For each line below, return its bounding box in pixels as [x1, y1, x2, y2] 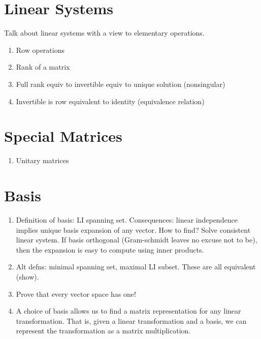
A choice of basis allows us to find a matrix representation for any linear [16, 305, 241, 316]
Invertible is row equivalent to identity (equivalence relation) [16, 96, 205, 106]
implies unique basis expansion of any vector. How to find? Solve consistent [16, 224, 251, 235]
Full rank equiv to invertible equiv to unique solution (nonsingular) [16, 78, 225, 89]
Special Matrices [4, 126, 122, 146]
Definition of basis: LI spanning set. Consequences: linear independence [16, 214, 238, 225]
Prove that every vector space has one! [16, 288, 136, 299]
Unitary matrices [16, 155, 69, 166]
